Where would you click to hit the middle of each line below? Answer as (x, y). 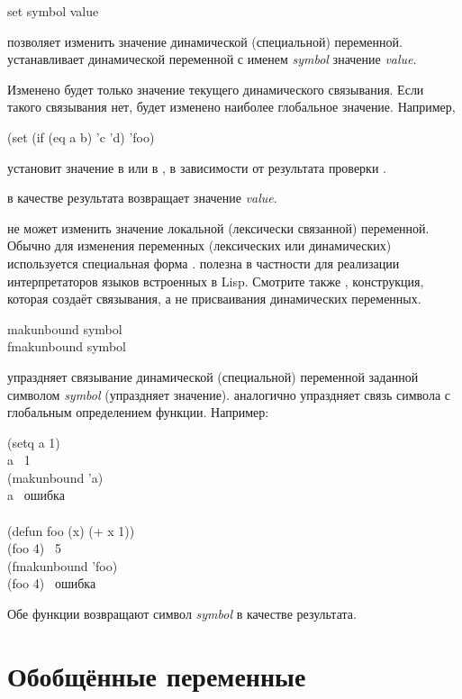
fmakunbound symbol (67, 346)
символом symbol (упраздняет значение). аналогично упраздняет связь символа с (229, 394)
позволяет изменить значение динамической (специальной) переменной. (205, 41)
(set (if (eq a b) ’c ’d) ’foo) (81, 136)
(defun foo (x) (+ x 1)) (71, 530)
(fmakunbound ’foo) (63, 565)
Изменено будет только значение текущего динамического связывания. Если (216, 89)
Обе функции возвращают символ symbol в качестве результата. (182, 614)
